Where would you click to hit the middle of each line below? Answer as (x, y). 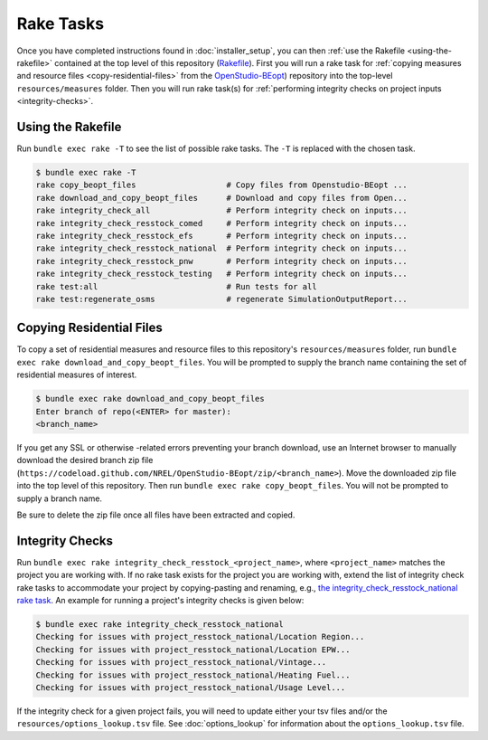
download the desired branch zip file (85, 460)
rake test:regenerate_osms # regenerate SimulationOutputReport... (222, 299)
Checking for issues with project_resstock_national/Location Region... (200, 637)
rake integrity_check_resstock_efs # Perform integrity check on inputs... (222, 236)
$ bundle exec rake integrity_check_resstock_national (160, 624)
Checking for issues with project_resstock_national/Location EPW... (193, 650)
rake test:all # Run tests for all (176, 286)
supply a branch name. (60, 498)
